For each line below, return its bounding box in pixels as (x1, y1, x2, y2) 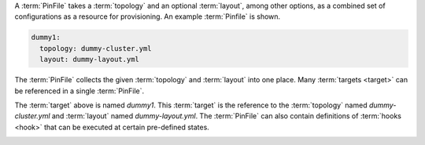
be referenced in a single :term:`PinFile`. (14, 86, 145, 96)
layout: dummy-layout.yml (39, 55, 139, 64)
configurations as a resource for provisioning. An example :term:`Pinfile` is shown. (14, 12, 281, 21)
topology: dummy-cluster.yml (39, 44, 153, 53)
